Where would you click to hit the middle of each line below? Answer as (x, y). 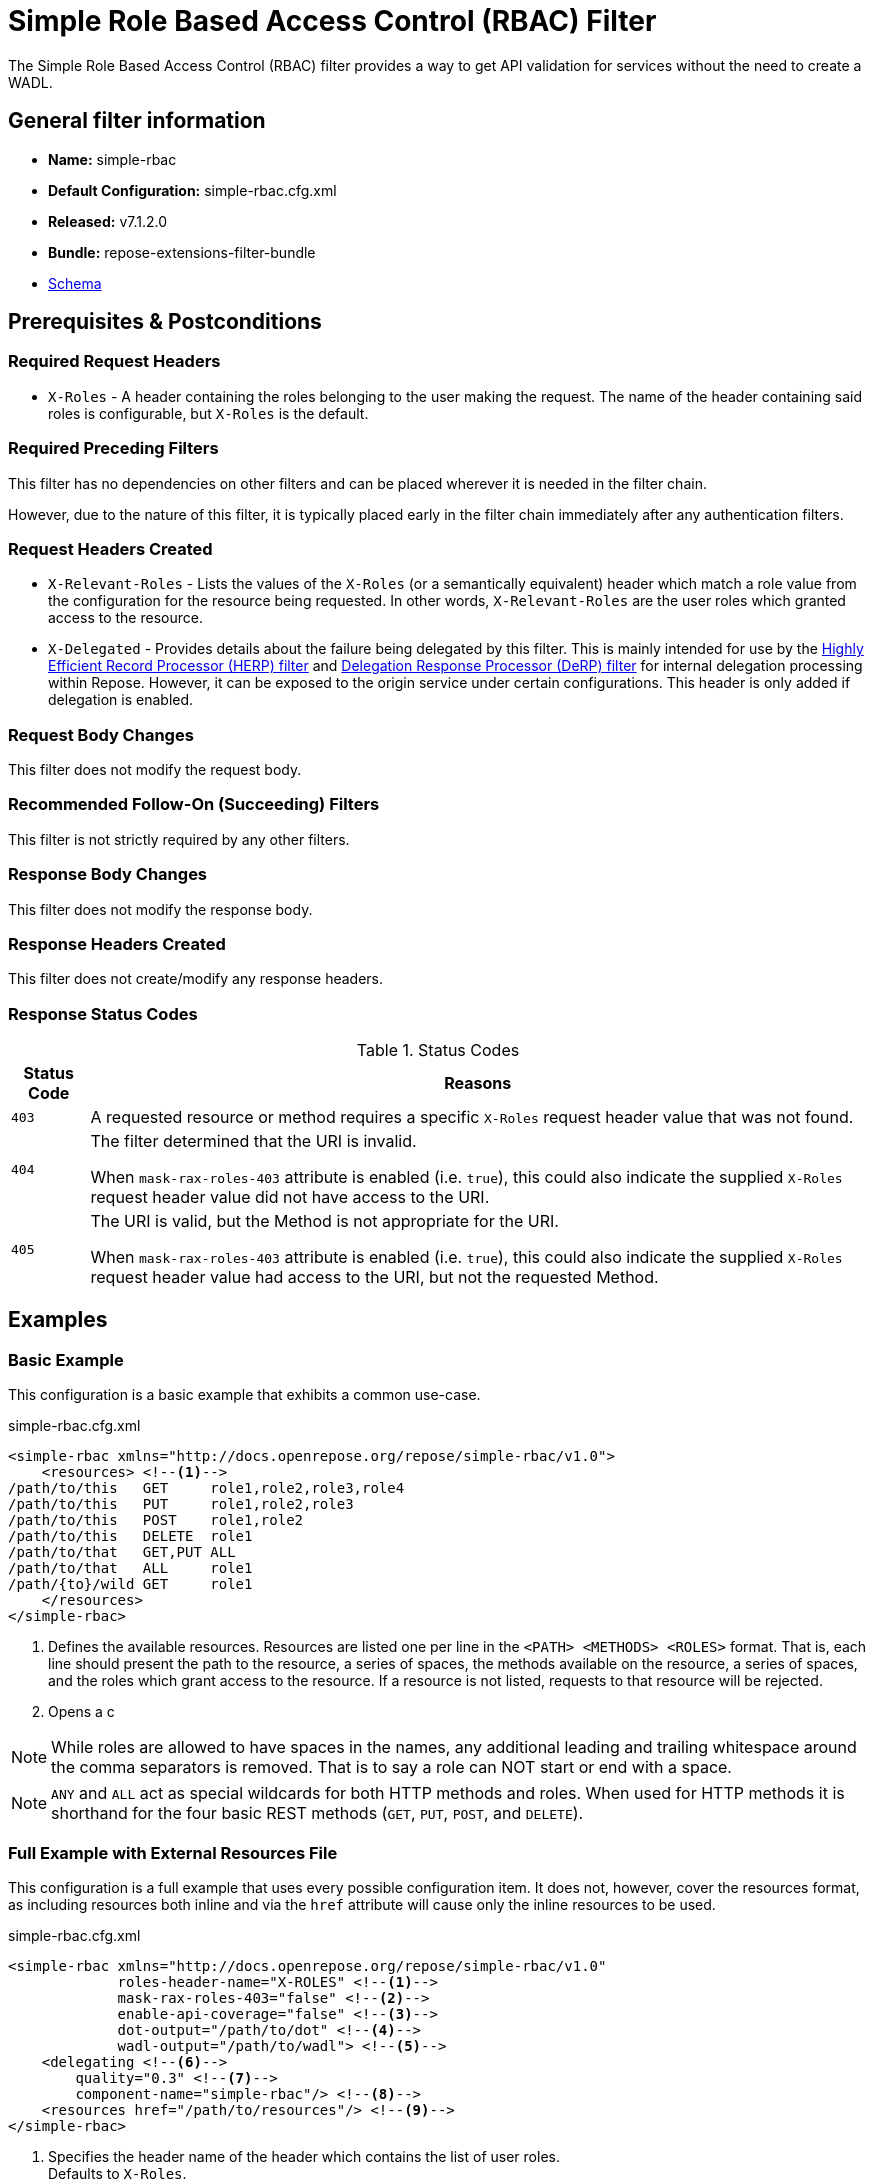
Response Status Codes (103, 1013)
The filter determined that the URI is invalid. (253, 1141)
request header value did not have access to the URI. (290, 1197)
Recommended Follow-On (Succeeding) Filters (194, 804)
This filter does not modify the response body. (160, 909)
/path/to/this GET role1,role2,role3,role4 (206, 1488)
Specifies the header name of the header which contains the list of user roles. (304, 2157)
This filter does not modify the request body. (155, 770)
